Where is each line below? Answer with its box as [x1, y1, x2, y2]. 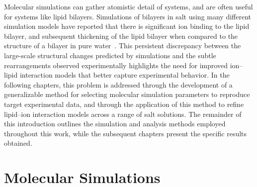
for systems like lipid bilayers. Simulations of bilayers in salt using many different [4, 11, 251, 21]
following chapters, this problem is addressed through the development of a [4, 79, 233, 90]
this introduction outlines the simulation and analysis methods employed [4, 118, 226, 129]
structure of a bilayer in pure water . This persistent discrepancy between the [4, 40, 241, 51]
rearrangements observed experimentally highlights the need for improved [4, 60, 228, 70]
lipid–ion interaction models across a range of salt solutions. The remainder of [4, 108, 242, 119]
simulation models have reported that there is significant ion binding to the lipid [4, 21, 250, 31]
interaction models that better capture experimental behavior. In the [19, 70, 230, 80]
